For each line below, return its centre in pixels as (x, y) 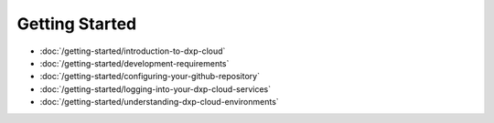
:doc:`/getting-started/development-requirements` (134, 63)
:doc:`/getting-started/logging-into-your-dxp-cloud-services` (156, 89)
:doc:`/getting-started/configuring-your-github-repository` (150, 77)
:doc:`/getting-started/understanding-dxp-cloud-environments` (159, 102)
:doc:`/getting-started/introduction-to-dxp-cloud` (133, 51)
